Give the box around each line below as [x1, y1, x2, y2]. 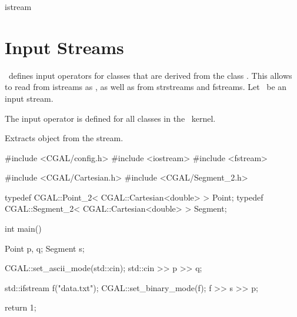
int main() [5, 222, 42, 235]
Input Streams [5, 35, 124, 59]
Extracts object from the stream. [5, 132, 124, 144]
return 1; [5, 301, 36, 313]
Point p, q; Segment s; [5, 242, 85, 254]
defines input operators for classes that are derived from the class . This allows [8, 69, 292, 81]
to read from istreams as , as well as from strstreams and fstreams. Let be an [5, 81, 287, 93]
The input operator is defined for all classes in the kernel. [5, 112, 216, 124]
